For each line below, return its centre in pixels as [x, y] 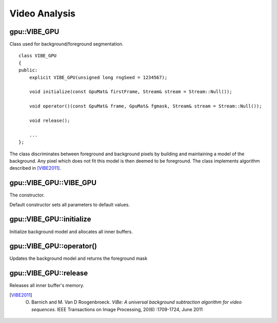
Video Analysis [42, 13]
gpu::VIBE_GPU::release [49, 273]
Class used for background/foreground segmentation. [66, 44]
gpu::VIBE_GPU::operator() [53, 246]
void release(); [50, 120]
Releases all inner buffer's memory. [47, 285]
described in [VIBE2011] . [35, 168]
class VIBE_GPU [38, 56]
